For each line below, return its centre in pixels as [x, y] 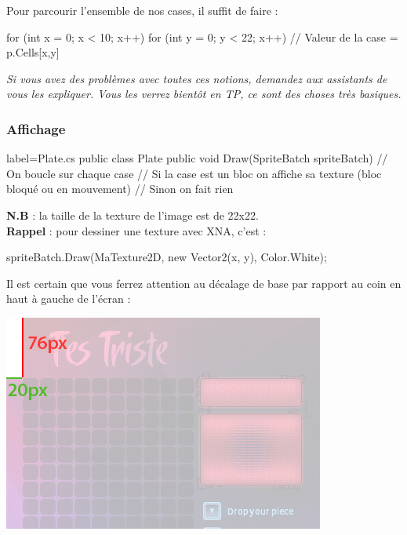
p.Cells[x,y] [33, 52]
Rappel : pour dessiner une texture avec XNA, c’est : [136, 230]
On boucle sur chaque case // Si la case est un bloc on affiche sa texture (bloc [194, 173]
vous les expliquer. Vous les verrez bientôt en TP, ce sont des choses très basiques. [204, 94]
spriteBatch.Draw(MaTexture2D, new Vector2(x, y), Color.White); [167, 257]
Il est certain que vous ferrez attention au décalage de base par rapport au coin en [204, 283]
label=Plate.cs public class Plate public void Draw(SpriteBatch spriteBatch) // [197, 158]
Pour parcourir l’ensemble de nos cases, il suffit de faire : [142, 10]
